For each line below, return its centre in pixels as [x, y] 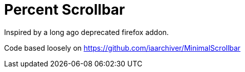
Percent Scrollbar [65, 10]
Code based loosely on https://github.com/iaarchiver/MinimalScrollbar [122, 48]
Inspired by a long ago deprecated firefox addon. [86, 32]
